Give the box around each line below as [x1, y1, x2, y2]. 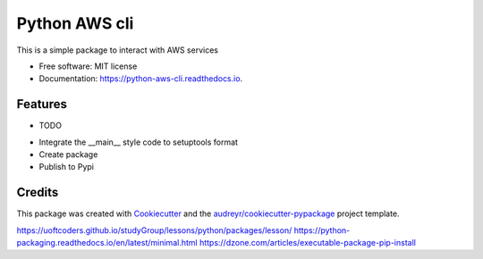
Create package [38, 149, 98, 160]
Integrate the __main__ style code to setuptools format [38, 137, 239, 147]
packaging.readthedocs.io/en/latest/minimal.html [16, 238, 198, 248]
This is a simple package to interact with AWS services [16, 45, 219, 55]
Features [16, 96, 67, 112]
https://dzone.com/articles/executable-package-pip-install [199, 238, 416, 248]
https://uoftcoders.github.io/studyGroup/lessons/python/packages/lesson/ [16, 224, 292, 236]
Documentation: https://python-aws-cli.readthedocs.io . [38, 73, 243, 84]
